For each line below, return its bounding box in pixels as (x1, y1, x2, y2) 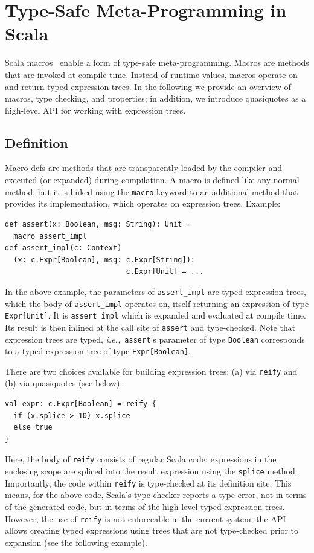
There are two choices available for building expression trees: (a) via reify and (5, 364, 298, 377)
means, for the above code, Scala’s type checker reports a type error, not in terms (5, 488, 307, 501)
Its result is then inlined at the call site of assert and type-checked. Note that (5, 320, 296, 333)
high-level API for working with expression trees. (5, 103, 186, 116)
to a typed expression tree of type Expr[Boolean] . (5, 344, 191, 357)
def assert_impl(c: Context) (5, 244, 122, 253)
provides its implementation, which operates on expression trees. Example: (5, 197, 281, 210)
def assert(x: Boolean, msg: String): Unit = (5, 219, 191, 228)
